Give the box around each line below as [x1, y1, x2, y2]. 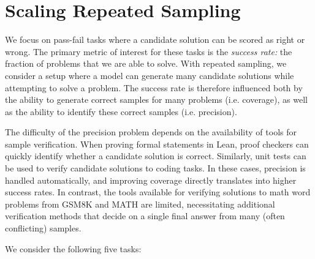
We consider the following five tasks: [5, 242, 142, 255]
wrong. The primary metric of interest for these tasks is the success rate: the [5, 45, 292, 58]
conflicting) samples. [5, 222, 82, 235]
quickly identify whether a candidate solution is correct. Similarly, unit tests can [5, 149, 306, 162]
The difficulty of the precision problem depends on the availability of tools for [5, 126, 297, 138]
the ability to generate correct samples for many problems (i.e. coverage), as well [5, 93, 308, 106]
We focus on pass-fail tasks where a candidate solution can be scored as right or [5, 33, 305, 46]
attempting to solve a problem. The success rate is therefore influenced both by [5, 81, 303, 94]
